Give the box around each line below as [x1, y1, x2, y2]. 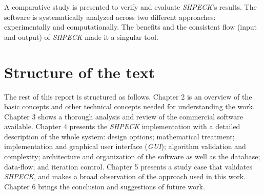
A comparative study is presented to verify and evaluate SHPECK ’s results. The [4, 2, 257, 12]
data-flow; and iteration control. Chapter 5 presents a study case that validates [4, 161, 252, 172]
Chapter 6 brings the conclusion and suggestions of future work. [4, 181, 205, 191]
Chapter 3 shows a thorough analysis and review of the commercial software [4, 111, 243, 121]
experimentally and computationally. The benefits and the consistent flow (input [4, 21, 257, 32]
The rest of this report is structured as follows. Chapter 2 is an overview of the [4, 91, 252, 102]
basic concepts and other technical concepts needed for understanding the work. [4, 101, 255, 112]
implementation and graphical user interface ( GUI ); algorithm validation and [4, 141, 246, 152]
